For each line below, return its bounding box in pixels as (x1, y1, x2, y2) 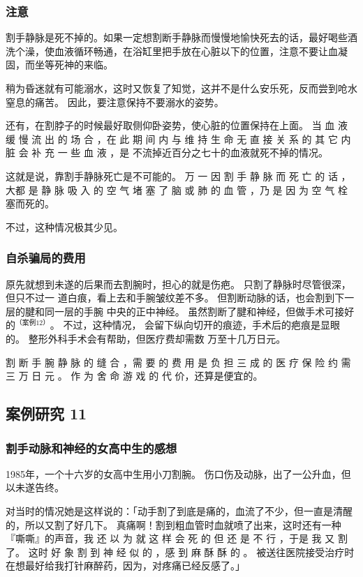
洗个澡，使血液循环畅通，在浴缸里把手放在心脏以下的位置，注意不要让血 (6, 43, 338, 58)
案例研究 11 (6, 403, 87, 424)
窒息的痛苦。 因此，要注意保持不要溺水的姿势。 (6, 94, 224, 109)
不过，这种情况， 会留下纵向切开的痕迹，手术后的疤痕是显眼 (63, 317, 341, 332)
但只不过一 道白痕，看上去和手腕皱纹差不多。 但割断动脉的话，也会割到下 (6, 290, 345, 305)
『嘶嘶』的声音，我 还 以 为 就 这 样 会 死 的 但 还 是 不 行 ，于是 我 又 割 (6, 531, 348, 546)
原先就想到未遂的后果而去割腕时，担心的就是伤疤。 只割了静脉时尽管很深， (6, 276, 351, 291)
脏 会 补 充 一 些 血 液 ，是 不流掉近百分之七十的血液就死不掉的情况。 (6, 145, 328, 160)
